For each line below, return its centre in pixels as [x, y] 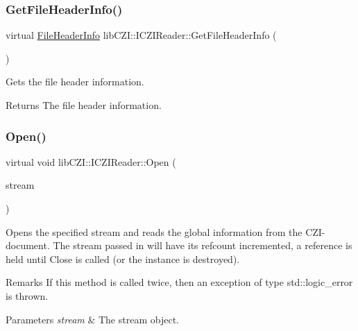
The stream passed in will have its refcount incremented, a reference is [203, 245]
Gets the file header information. [75, 82]
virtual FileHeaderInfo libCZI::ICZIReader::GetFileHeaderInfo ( [141, 35]
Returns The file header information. [84, 105]
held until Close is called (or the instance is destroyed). [123, 258]
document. [28, 245]
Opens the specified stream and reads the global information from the [154, 231]
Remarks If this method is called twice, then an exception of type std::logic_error [179, 282]
